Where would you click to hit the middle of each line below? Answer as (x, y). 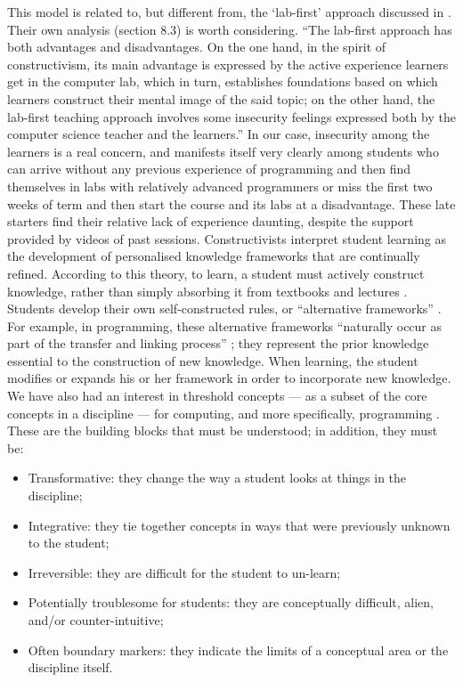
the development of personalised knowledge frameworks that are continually (214, 256)
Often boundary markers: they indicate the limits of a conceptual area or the (238, 650)
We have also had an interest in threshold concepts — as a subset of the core (217, 396)
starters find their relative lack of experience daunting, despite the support (211, 221)
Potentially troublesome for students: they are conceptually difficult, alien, (231, 602)
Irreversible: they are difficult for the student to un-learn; (184, 572)
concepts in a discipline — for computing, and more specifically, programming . (223, 413)
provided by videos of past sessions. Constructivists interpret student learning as (227, 238)
